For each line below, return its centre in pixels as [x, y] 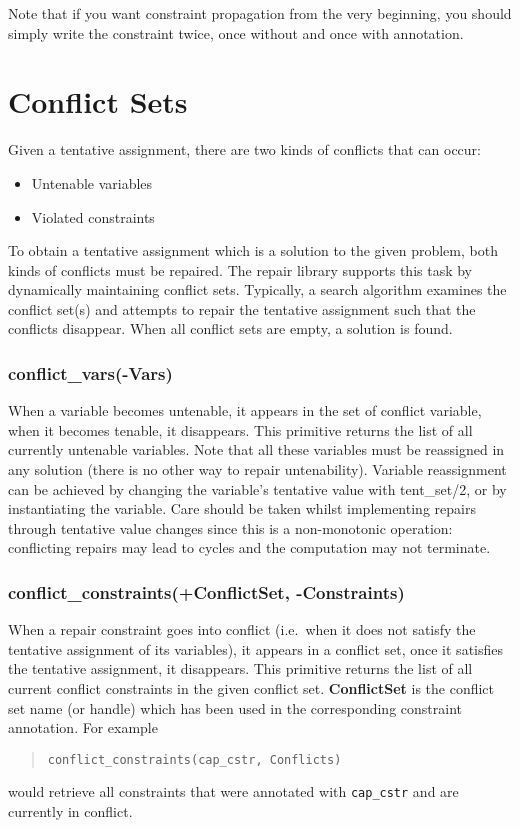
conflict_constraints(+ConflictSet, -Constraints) [206, 591]
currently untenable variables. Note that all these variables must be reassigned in [256, 449]
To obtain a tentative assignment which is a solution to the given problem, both [253, 250]
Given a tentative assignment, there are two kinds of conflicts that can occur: [244, 149]
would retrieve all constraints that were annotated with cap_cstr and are [233, 791]
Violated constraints [93, 216]
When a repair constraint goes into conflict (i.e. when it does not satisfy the [242, 629]
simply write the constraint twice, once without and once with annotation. [236, 32]
